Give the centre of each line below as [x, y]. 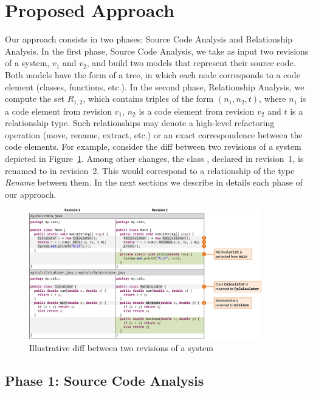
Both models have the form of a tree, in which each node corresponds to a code [153, 74]
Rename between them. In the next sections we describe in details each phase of [154, 182]
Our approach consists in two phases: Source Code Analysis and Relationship [149, 39]
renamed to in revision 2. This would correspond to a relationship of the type [150, 170]
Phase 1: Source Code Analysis [105, 380]
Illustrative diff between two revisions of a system [121, 347]
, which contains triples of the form [148, 99]
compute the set [35, 99]
